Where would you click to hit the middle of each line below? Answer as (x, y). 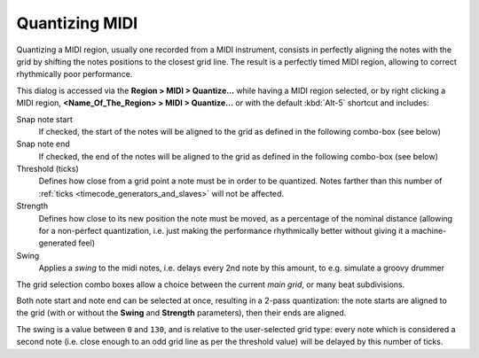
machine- (429, 231)
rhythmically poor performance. (75, 74)
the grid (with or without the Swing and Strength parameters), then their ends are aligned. (181, 313)
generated (58, 243)
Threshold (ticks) (47, 169)
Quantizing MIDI (77, 23)
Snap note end (43, 144)
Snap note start (44, 119)
